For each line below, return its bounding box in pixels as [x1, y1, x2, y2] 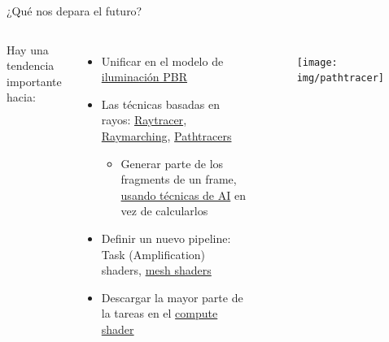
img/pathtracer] [296, 72, 385, 84]
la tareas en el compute [101, 305, 218, 322]
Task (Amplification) [101, 245, 206, 262]
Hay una [7, 41, 49, 58]
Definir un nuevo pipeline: [101, 229, 231, 246]
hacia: [7, 89, 36, 106]
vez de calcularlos [120, 202, 208, 219]
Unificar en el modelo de [101, 52, 224, 69]
